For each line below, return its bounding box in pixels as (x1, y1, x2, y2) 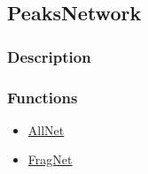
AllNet (27, 120, 65, 139)
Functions (7, 86, 78, 108)
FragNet (27, 150, 73, 169)
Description (7, 45, 91, 67)
